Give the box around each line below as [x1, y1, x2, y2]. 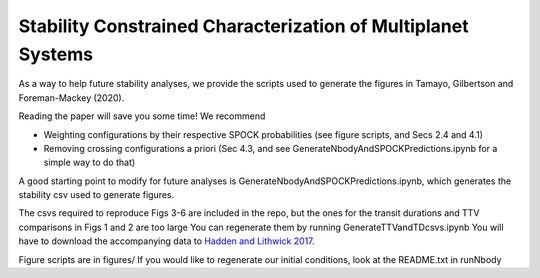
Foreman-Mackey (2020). [18, 91, 125, 104]
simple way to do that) [43, 156, 136, 169]
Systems [18, 43, 94, 65]
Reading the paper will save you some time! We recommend [18, 110, 266, 122]
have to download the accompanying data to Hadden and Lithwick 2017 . [18, 235, 315, 247]
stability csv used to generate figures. [18, 189, 175, 201]
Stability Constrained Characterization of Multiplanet [18, 15, 469, 37]
